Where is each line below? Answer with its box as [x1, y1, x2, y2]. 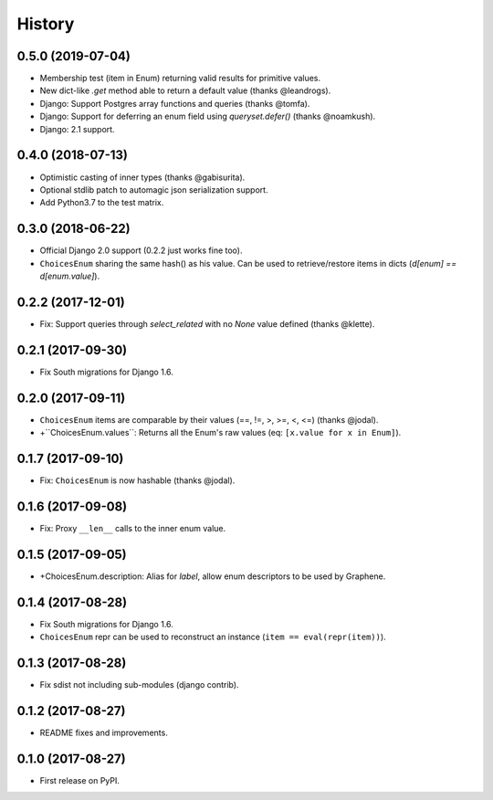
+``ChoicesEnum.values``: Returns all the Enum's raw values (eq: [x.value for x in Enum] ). [39, 427, 402, 438]
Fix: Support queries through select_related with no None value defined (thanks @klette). [39, 318, 375, 329]
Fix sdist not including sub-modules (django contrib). [39, 679, 239, 690]
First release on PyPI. [39, 774, 121, 785]
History [16, 14, 75, 34]
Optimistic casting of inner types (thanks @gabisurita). [39, 172, 246, 183]
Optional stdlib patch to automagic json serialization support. [39, 184, 268, 195]
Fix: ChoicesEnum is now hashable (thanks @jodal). [39, 475, 236, 486]
